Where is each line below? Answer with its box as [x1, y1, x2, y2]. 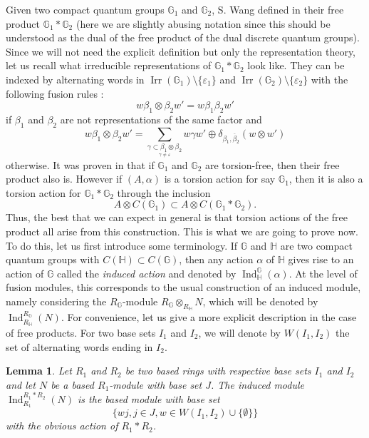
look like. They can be [247, 58, 345, 73]
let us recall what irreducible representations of [6, 58, 212, 73]
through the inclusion [117, 185, 211, 200]
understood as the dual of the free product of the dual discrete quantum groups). [6, 30, 360, 45]
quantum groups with [6, 252, 100, 267]
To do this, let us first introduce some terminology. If [6, 238, 238, 253]
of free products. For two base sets [6, 325, 156, 340]
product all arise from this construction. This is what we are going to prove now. [6, 223, 358, 238]
